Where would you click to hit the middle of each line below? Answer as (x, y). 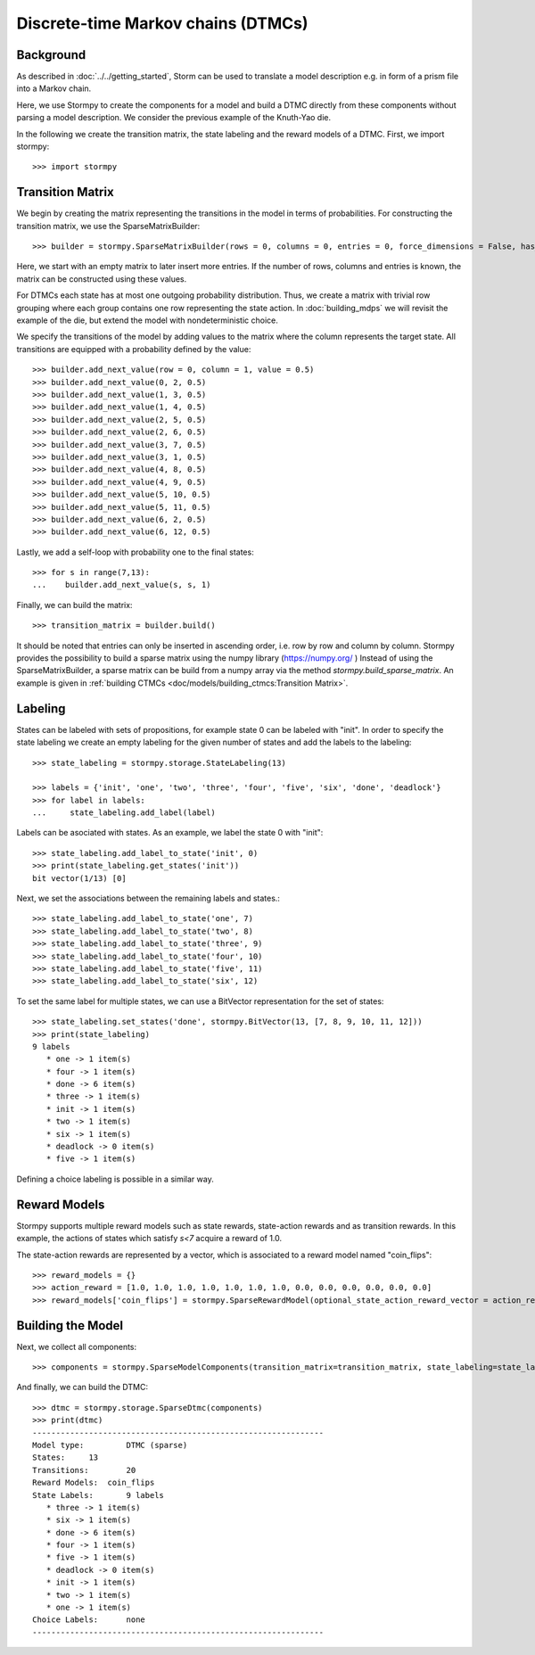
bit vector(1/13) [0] (79, 878)
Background (51, 55)
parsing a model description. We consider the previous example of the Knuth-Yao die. (174, 118)
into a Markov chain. (54, 88)
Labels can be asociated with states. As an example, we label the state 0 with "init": (170, 833)
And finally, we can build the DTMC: (82, 1387)
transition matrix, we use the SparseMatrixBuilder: (108, 226)
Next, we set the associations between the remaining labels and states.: (148, 898)
